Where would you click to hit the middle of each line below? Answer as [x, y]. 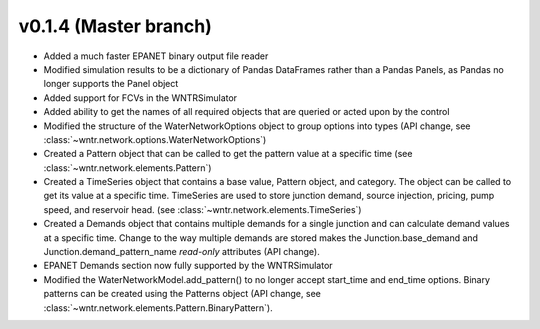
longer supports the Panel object [111, 84]
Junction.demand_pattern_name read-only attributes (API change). [181, 252]
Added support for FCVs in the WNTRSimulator [140, 97]
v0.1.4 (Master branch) [115, 26]
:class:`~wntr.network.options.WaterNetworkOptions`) [155, 139]
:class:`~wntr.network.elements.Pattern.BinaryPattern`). [158, 307]
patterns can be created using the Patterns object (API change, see [182, 294]
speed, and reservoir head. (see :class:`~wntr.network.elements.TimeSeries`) [202, 209]
